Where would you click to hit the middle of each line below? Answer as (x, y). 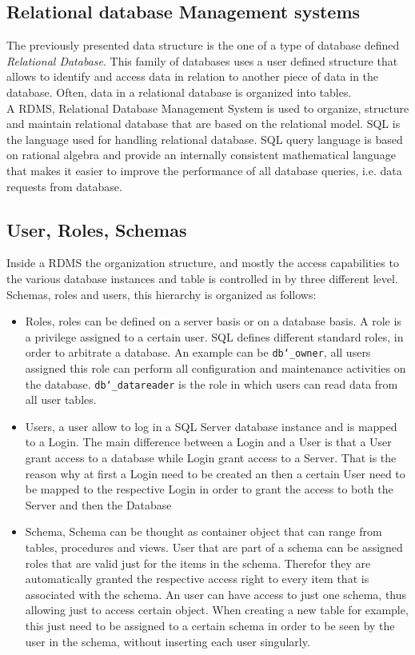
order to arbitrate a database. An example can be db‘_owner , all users (198, 352)
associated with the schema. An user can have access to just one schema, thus (216, 594)
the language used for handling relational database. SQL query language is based (205, 139)
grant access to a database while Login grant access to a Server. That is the (211, 457)
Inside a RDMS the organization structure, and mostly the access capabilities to (203, 263)
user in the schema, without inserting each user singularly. (168, 641)
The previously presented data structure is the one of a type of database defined (203, 45)
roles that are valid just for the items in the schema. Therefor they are (198, 563)
